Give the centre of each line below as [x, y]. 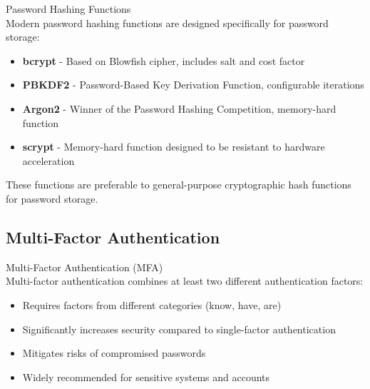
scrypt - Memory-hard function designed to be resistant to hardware [174, 147]
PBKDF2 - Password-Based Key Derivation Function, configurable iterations [193, 85]
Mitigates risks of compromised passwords [114, 353]
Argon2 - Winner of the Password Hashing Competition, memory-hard [179, 108]
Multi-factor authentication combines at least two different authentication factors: [185, 281]
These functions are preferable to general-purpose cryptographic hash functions [179, 185]
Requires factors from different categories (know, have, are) [152, 304]
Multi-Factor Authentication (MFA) [84, 267]
